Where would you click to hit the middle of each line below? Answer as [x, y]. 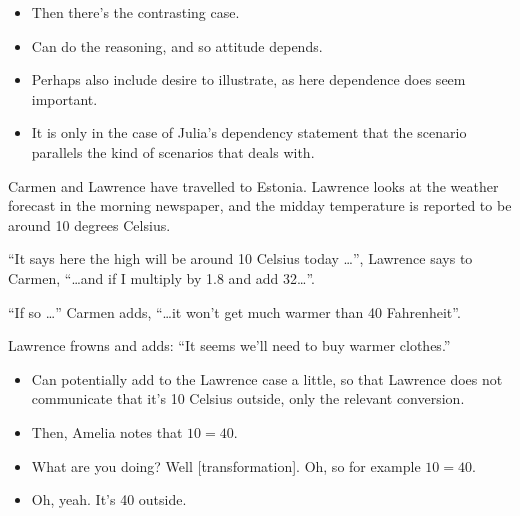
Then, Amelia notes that [107, 431]
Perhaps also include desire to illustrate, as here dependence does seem [248, 79]
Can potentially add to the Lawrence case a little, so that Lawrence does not [267, 378]
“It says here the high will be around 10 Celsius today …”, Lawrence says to [240, 258]
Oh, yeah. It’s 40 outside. [109, 499]
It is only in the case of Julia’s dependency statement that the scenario [249, 132]
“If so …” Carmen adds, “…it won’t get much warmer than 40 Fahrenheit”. [234, 311]
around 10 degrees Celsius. [89, 224]
